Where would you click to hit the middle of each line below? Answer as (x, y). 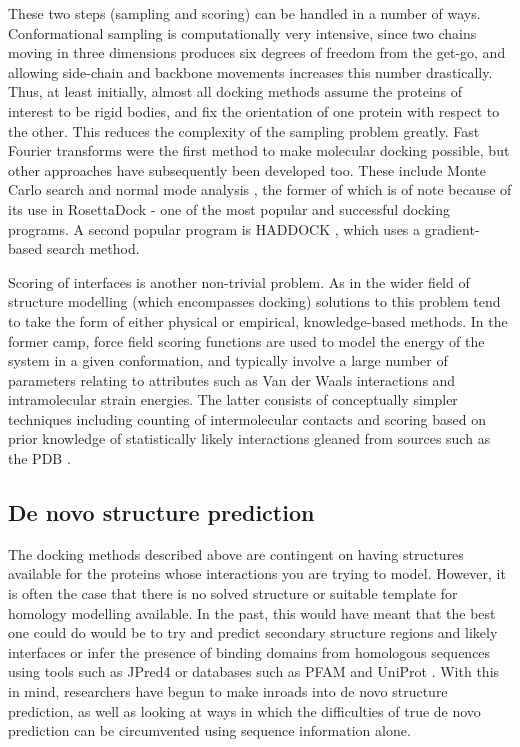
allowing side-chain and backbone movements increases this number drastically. (250, 71)
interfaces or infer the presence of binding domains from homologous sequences (249, 651)
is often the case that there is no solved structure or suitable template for (233, 593)
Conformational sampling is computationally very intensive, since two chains (242, 32)
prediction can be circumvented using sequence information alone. (209, 730)
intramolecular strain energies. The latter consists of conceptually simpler (233, 399)
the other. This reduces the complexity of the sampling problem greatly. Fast (244, 130)
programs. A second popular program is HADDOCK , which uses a (214, 228)
